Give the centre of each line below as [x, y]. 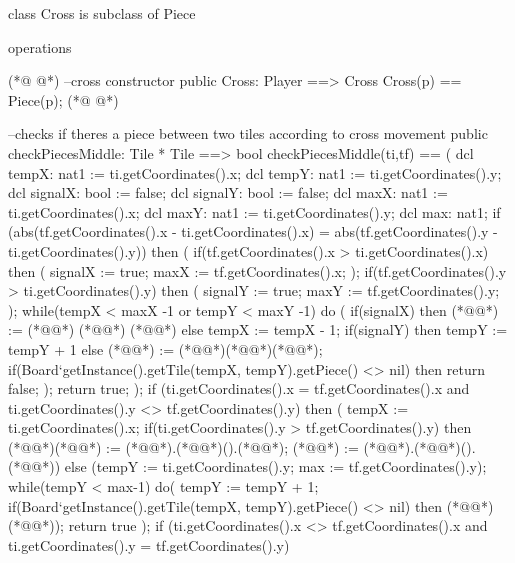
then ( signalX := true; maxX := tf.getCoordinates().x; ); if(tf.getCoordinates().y [257, 270]
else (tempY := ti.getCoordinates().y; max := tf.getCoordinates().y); [275, 466]
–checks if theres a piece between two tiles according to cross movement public [248, 133]
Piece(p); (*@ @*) [63, 99]
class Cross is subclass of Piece [102, 13]
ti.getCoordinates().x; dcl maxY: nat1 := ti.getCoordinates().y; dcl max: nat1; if [254, 211]
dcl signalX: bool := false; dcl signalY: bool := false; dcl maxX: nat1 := [228, 192]
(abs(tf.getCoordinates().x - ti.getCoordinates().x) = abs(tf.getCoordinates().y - [253, 231]
